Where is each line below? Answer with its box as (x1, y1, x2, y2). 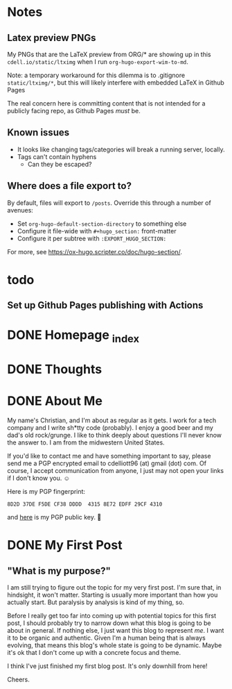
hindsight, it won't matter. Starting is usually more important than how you (7, 591, 218, 599)
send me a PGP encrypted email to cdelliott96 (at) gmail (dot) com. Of (7, 459, 206, 467)
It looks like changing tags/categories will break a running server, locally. (17, 145, 225, 153)
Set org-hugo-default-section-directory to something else (17, 219, 187, 228)
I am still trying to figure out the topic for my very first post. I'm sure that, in (7, 583, 222, 592)
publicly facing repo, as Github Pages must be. (7, 107, 141, 115)
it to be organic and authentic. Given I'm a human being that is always (7, 633, 206, 642)
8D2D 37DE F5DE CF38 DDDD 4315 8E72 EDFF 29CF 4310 (7, 501, 163, 508)
